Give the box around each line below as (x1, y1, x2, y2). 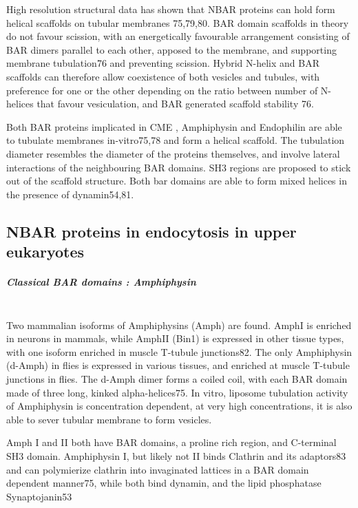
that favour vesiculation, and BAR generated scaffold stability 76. (36, 96, 314, 111)
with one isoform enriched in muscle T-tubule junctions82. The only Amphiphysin (6, 344, 352, 359)
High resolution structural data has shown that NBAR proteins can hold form (6, 2, 335, 16)
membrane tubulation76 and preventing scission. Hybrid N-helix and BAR (6, 56, 319, 70)
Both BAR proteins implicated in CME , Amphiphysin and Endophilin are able (6, 119, 342, 134)
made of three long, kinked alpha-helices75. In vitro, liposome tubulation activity (6, 385, 348, 399)
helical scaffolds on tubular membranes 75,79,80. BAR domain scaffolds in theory (6, 15, 349, 30)
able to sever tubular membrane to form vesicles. (6, 412, 212, 426)
